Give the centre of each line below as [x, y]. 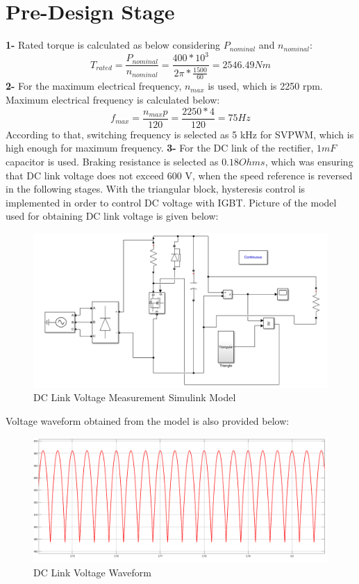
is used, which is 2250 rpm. [265, 86]
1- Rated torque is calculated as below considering [113, 45]
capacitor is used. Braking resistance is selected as [112, 161]
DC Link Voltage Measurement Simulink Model [135, 397]
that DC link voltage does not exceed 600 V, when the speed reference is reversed [179, 175]
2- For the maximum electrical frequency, [94, 86]
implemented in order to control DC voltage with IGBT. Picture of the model [171, 202]
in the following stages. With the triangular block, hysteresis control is [156, 189]
